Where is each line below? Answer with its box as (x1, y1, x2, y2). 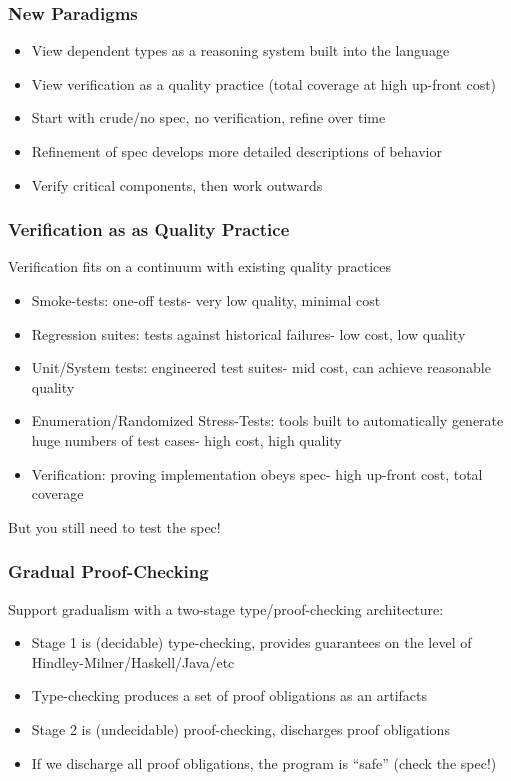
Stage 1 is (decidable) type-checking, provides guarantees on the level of (31, 632, 472, 653)
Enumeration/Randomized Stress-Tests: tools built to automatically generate (31, 410, 504, 431)
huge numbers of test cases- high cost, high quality (31, 429, 342, 450)
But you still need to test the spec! (8, 516, 221, 537)
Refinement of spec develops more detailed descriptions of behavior (31, 141, 442, 161)
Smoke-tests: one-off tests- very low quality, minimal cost (31, 290, 381, 310)
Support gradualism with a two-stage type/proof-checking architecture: (8, 598, 444, 619)
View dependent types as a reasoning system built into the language (31, 40, 450, 61)
